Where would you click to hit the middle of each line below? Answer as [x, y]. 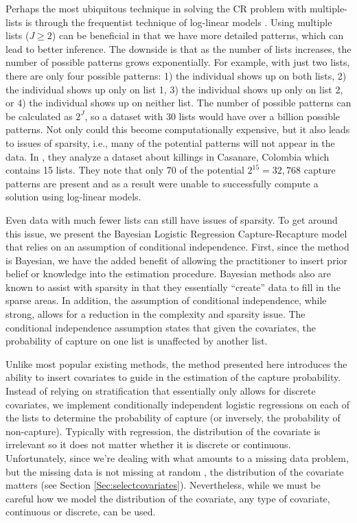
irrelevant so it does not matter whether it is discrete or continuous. [148, 444]
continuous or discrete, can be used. [81, 512]
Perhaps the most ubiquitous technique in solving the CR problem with [156, 8]
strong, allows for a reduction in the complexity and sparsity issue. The [156, 314]
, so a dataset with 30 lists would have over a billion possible [212, 116]
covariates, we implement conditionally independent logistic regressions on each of [177, 404]
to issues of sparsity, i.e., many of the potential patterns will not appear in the [170, 142]
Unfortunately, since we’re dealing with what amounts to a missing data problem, [177, 458]
